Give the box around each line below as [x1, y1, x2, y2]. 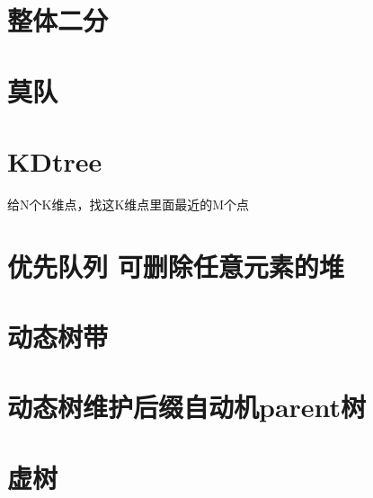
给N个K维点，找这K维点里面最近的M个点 [7, 194, 250, 213]
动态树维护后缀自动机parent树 [7, 388, 367, 425]
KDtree [7, 142, 102, 179]
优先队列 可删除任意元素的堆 [7, 247, 344, 284]
